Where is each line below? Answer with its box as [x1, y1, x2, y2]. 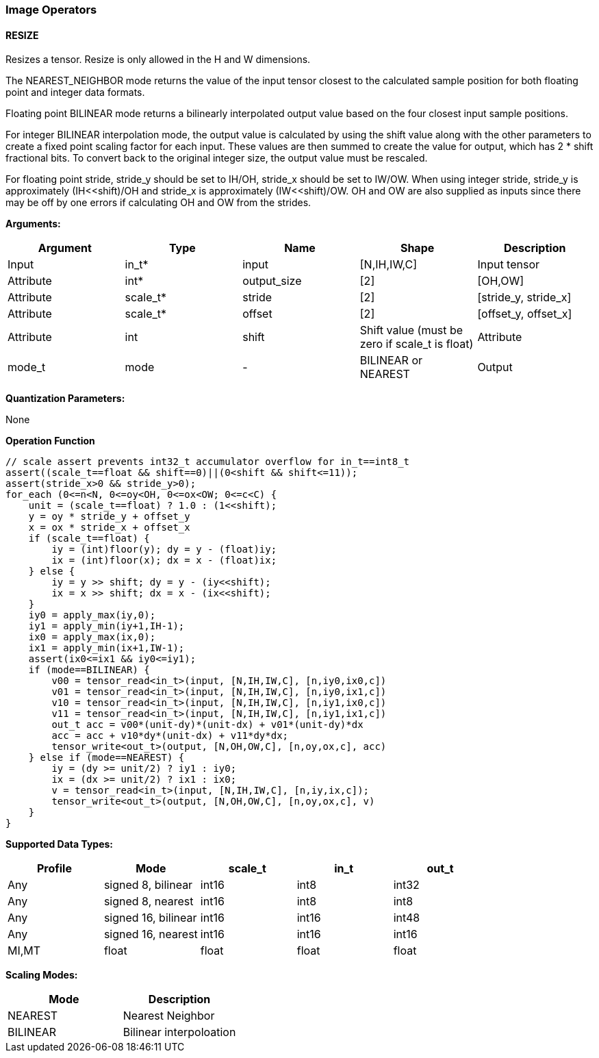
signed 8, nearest [103, 894, 194, 909]
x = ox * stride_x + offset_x [28, 522, 190, 533]
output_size [242, 274, 302, 288]
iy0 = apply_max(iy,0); [28, 609, 156, 621]
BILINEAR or [359, 353, 423, 368]
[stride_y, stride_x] [477, 290, 572, 305]
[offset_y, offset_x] [477, 307, 572, 321]
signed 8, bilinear [103, 878, 193, 892]
